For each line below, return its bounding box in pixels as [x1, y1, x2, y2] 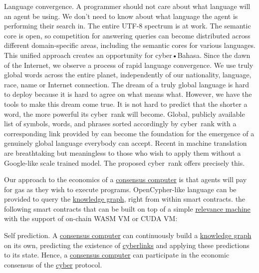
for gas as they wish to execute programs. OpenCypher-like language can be [4, 184, 237, 194]
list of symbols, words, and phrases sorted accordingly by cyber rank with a [4, 118, 237, 129]
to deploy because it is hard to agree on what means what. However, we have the [4, 89, 252, 99]
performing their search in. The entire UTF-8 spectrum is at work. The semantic [4, 20, 251, 31]
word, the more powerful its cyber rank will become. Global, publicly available [4, 108, 245, 119]
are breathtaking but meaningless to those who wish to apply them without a [4, 147, 241, 158]
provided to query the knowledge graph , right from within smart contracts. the [4, 194, 246, 204]
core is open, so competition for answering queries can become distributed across [4, 30, 251, 40]
